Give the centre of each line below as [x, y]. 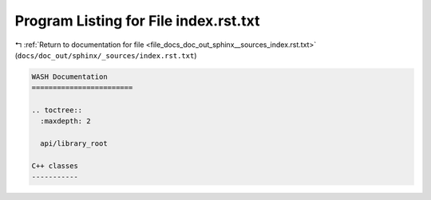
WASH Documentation [69, 76]
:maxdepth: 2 [65, 121]
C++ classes [55, 166]
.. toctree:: [57, 110]
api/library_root [74, 144]
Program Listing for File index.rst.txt [137, 21]
